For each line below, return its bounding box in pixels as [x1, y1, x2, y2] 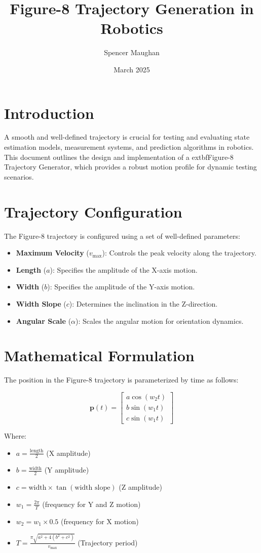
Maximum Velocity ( [16, 247, 89, 258]
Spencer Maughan [104, 47, 160, 58]
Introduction [4, 102, 94, 123]
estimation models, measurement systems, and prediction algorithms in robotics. [4, 142, 254, 152]
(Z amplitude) [119, 482, 162, 492]
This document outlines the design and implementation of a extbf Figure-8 [4, 151, 234, 162]
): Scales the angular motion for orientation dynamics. [76, 315, 244, 326]
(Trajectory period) [78, 537, 138, 547]
